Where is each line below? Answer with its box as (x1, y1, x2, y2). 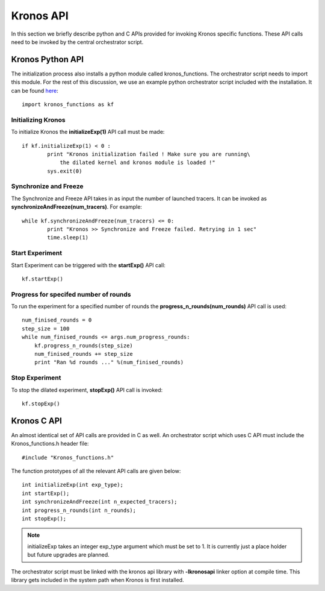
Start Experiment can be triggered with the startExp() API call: (11, 261, 166, 268)
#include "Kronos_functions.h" (22, 454, 114, 461)
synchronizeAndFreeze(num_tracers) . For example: (11, 203, 143, 210)
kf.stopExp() (22, 400, 60, 407)
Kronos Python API (11, 54, 84, 65)
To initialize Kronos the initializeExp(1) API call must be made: (11, 128, 165, 136)
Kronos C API (11, 416, 63, 426)
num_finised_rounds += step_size (34, 350, 134, 358)
